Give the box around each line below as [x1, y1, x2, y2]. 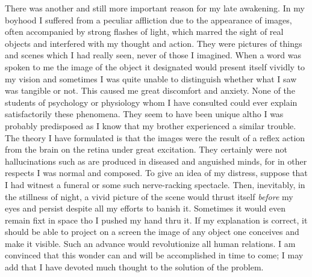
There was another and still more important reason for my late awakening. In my [5, 2, 305, 14]
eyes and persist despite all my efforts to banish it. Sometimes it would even [5, 202, 286, 215]
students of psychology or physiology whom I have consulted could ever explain [5, 96, 298, 108]
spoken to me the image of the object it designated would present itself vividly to [5, 60, 305, 73]
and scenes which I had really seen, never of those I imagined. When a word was [5, 49, 301, 61]
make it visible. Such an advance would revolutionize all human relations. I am [5, 237, 296, 249]
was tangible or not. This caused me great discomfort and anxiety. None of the [5, 84, 295, 97]
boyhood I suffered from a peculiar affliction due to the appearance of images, [5, 13, 292, 26]
